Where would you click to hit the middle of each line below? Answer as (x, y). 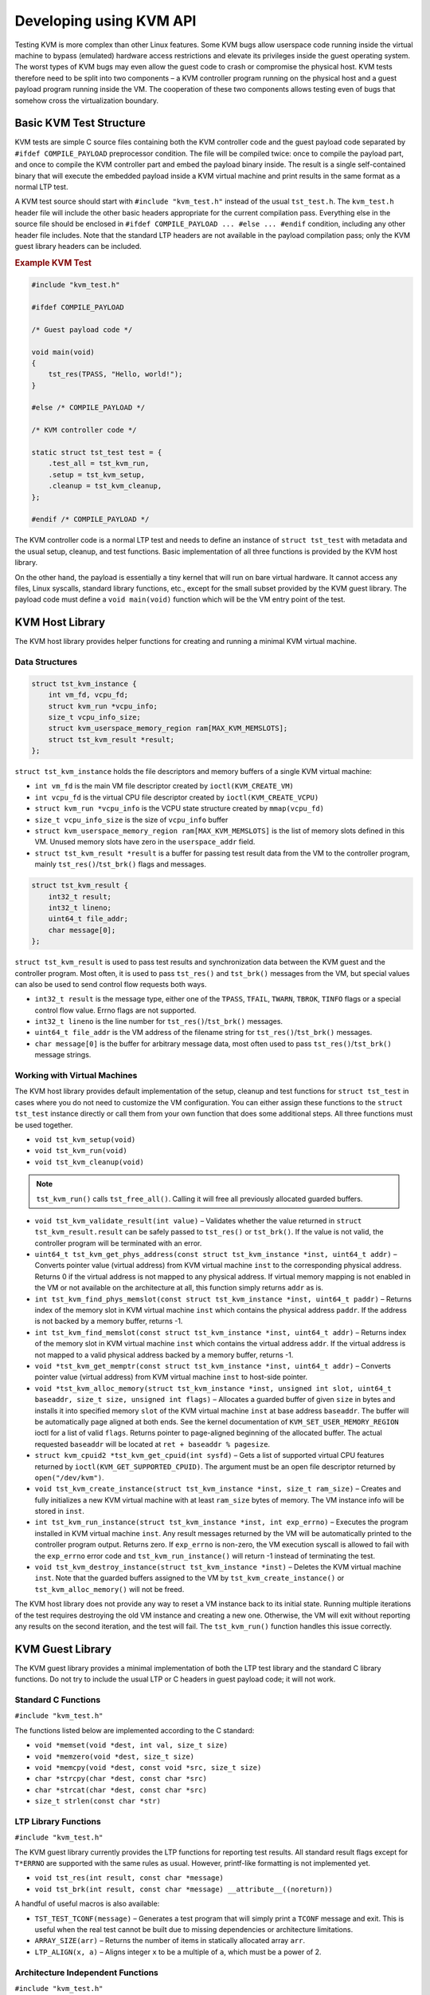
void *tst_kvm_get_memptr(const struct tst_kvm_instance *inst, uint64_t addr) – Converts (213, 1366)
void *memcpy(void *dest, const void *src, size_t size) (148, 1767)
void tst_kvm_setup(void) (85, 1140)
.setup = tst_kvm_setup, (97, 474)
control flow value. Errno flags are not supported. (115, 1010)
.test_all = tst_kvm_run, (99, 464)
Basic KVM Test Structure (80, 123)
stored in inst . (60, 1511)
